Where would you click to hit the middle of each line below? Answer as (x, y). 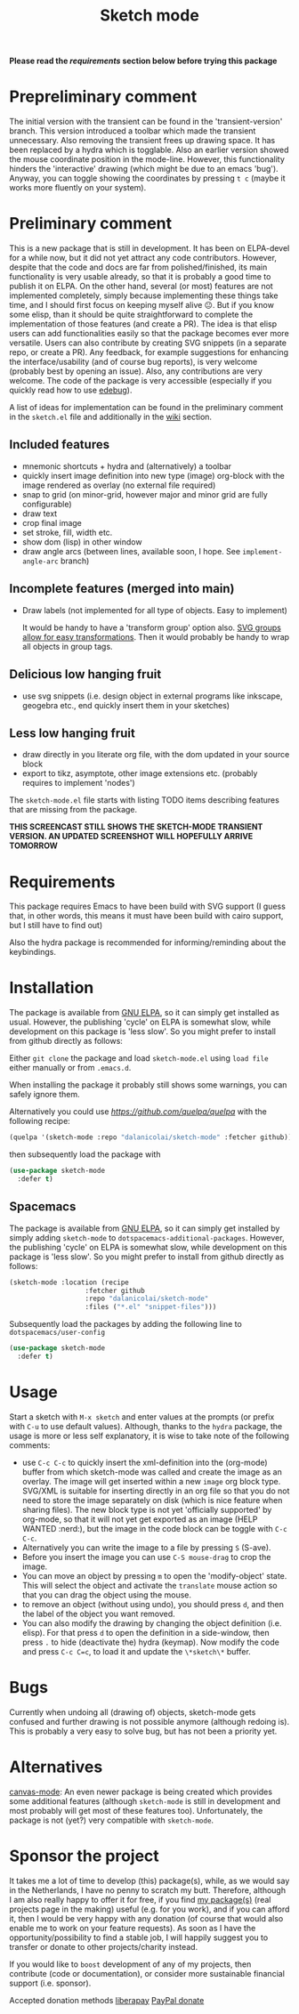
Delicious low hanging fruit (85, 674)
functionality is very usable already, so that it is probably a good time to (140, 277)
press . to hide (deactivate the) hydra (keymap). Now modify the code (151, 1642)
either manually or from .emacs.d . (70, 1068)
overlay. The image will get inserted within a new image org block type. (151, 1481)
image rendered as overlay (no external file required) (119, 485)
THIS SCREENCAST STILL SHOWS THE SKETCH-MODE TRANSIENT (136, 827)
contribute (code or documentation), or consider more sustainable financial (147, 1973)
